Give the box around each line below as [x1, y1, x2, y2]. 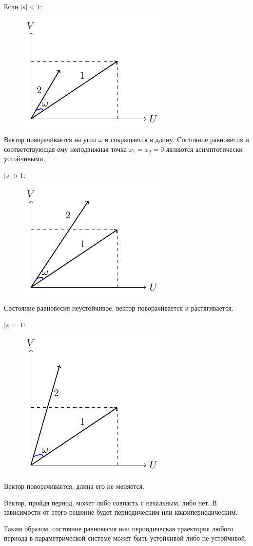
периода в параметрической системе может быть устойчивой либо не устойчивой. [4, 533, 247, 543]
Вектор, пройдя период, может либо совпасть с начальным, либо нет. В [4, 497, 217, 507]
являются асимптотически [166, 144, 243, 154]
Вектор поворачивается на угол [4, 134, 96, 145]
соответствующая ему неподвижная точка [4, 144, 127, 154]
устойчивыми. [4, 153, 45, 164]
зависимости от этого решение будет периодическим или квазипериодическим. [4, 507, 238, 517]
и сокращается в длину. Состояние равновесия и [105, 134, 249, 145]
